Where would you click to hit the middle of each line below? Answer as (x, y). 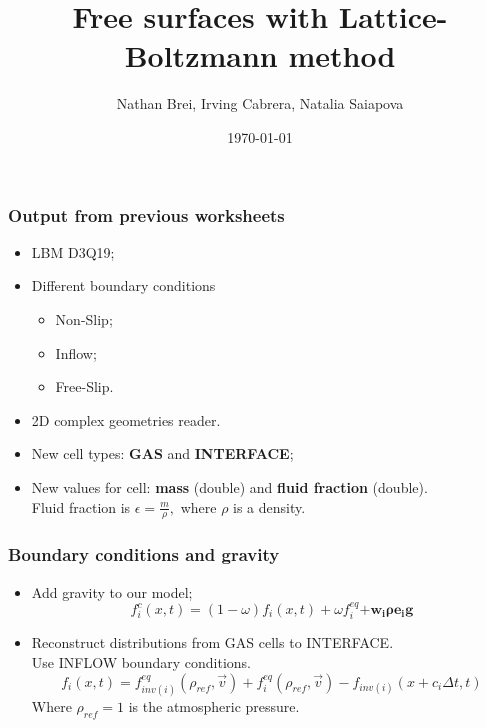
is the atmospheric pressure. (214, 706)
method (342, 55)
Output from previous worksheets (146, 214)
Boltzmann (201, 55)
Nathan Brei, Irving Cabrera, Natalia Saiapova (260, 103)
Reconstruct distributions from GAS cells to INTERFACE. (212, 642)
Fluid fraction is (81, 506)
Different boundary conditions (123, 285)
